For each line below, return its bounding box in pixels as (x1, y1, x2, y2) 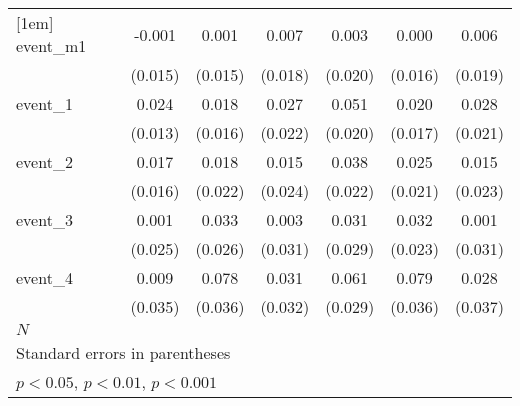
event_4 (16, 266, 73, 289)
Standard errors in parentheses (16, 341, 231, 364)
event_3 (16, 208, 73, 231)
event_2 (16, 150, 73, 173)
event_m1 (16, 34, 87, 57)
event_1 (16, 92, 73, 115)
